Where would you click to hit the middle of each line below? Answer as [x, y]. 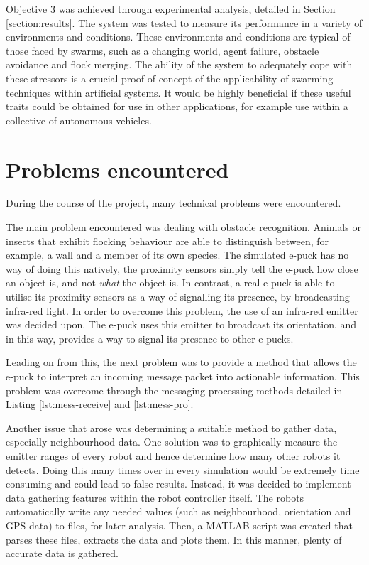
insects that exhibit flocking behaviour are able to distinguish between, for [167, 241]
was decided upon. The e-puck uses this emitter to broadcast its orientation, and [181, 324]
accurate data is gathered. [62, 553]
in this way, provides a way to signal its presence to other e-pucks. [150, 338]
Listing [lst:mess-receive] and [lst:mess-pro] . [100, 404]
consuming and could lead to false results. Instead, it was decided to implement [178, 484]
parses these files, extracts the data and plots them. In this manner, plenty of [174, 539]
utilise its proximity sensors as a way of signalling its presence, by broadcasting [178, 297]
